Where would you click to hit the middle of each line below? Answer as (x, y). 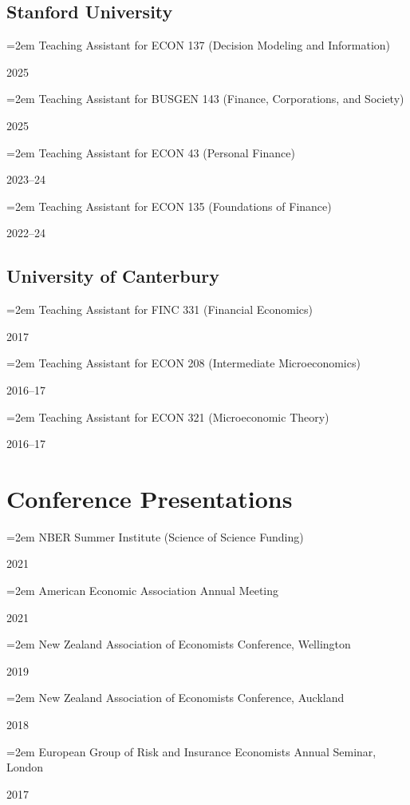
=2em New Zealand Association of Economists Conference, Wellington (179, 644)
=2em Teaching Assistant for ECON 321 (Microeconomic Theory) (168, 416)
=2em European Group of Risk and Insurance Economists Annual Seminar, (191, 751)
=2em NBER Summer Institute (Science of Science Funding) (155, 536)
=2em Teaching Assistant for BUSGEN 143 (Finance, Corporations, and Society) (205, 99)
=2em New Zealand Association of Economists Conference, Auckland (175, 698)
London (25, 767)
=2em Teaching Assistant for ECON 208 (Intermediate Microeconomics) (183, 363)
